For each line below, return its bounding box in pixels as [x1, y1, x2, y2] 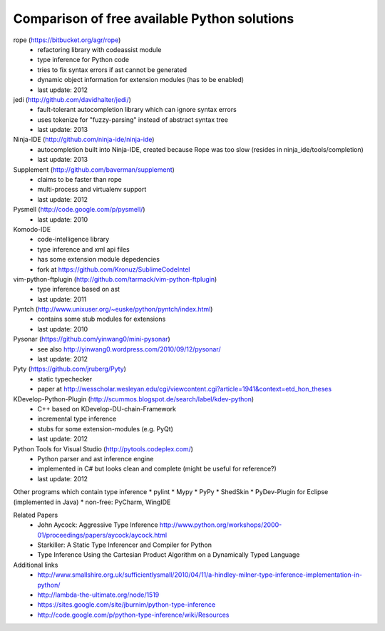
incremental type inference [37, 414, 117, 424]
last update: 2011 [37, 294, 87, 303]
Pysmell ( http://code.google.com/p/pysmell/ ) [13, 205, 145, 214]
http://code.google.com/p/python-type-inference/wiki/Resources [37, 610, 230, 619]
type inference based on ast [37, 285, 120, 294]
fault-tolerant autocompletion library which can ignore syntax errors [37, 106, 237, 114]
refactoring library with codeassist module [37, 45, 162, 53]
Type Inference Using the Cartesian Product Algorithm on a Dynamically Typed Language [37, 550, 300, 559]
